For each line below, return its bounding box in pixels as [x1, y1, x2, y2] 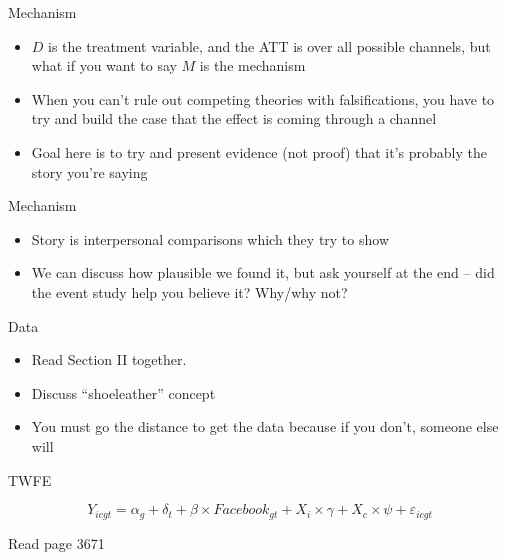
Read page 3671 [8, 532, 105, 553]
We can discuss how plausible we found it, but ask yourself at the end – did [31, 262, 495, 283]
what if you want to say [31, 55, 177, 76]
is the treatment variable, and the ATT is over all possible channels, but [48, 35, 491, 56]
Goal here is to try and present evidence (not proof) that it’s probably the [31, 141, 487, 162]
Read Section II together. [31, 349, 187, 370]
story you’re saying [31, 161, 148, 182]
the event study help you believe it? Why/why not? [31, 281, 348, 302]
